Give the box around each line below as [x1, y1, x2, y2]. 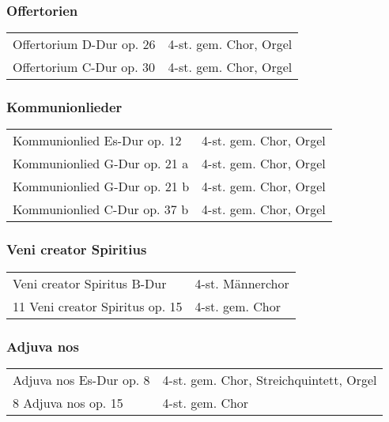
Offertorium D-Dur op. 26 [13, 35, 156, 54]
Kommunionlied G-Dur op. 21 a [13, 154, 189, 173]
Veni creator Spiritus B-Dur [13, 273, 167, 292]
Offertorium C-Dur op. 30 [13, 58, 155, 77]
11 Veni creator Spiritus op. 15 [13, 296, 183, 315]
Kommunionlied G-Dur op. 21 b [13, 177, 190, 196]
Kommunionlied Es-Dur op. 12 [13, 131, 182, 150]
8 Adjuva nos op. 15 [13, 393, 123, 412]
